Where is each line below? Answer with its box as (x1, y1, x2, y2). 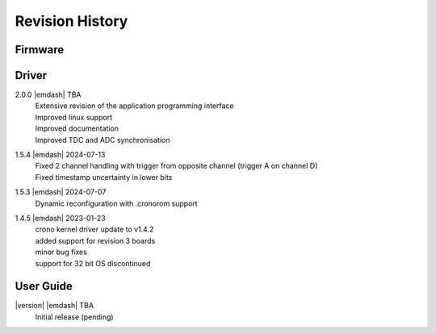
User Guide (15, 279, 73, 294)
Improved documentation (35, 123, 119, 133)
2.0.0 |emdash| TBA (15, 90, 82, 100)
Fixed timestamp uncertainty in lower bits (35, 172, 173, 182)
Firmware (15, 43, 65, 56)
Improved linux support (35, 112, 113, 122)
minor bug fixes (35, 247, 88, 257)
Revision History (15, 12, 128, 30)
